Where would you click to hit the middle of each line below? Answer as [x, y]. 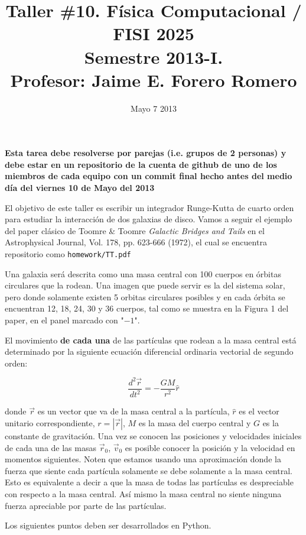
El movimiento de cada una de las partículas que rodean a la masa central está [151, 340]
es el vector [259, 411]
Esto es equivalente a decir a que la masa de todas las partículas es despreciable [149, 482]
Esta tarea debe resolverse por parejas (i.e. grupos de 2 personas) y [146, 153]
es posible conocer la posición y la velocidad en [210, 447]
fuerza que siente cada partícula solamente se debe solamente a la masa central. [149, 470]
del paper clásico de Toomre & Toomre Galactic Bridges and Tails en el [135, 230]
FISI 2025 [154, 33]
